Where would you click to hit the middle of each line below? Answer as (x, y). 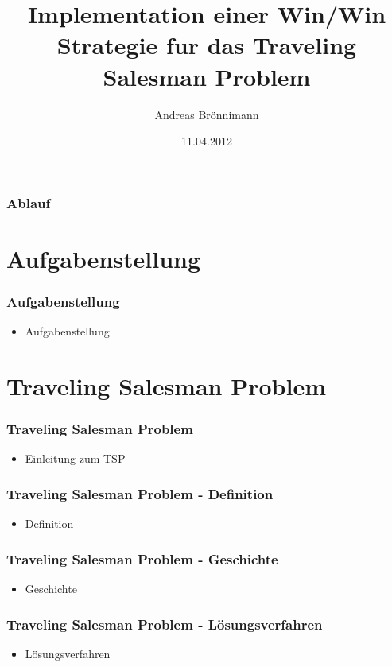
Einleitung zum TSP (75, 458)
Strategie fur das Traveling (207, 45)
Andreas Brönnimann (207, 114)
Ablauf (29, 202)
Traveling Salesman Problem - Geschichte (142, 558)
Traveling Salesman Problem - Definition (140, 493)
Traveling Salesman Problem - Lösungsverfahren (165, 624)
